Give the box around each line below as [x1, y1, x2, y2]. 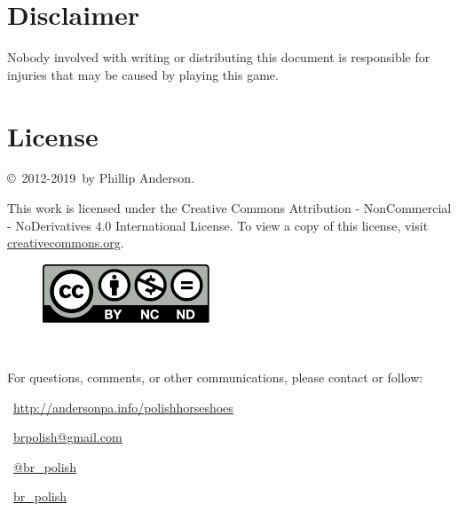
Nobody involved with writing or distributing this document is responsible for [7, 48, 430, 67]
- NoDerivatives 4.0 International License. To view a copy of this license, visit [7, 216, 429, 234]
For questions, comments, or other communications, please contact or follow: [7, 368, 423, 386]
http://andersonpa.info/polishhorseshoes [13, 397, 233, 416]
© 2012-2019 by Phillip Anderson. [7, 169, 194, 187]
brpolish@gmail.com [13, 428, 122, 446]
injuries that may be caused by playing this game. [7, 65, 279, 83]
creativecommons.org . [7, 233, 124, 252]
